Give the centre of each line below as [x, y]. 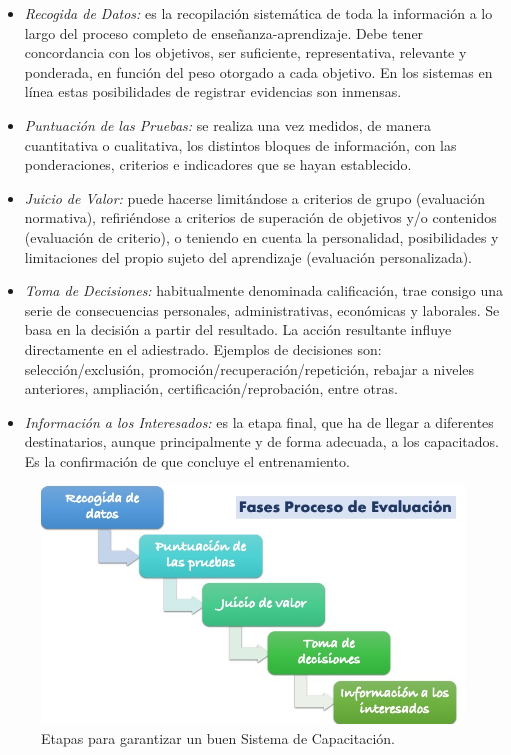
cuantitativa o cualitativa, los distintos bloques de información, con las [240, 144]
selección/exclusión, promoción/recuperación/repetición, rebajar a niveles [249, 368]
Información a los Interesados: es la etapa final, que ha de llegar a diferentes [259, 421]
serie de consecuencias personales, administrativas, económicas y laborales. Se [262, 309]
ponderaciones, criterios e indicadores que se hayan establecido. [218, 164]
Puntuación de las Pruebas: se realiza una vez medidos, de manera [228, 124]
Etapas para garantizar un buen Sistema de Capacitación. [218, 737]
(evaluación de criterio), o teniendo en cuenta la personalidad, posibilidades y [261, 236]
